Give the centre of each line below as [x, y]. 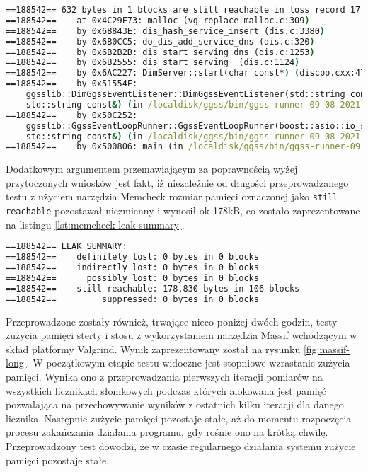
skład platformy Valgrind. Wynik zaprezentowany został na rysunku [153, 349]
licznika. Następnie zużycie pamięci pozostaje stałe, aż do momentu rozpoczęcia [179, 418]
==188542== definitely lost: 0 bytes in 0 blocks [132, 257]
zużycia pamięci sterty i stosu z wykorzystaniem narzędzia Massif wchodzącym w [182, 335]
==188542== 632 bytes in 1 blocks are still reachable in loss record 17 [183, 10]
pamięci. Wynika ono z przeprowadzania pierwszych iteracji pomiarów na [164, 376]
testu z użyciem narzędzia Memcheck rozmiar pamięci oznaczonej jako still [172, 196]
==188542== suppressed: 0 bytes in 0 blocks [132, 299]
